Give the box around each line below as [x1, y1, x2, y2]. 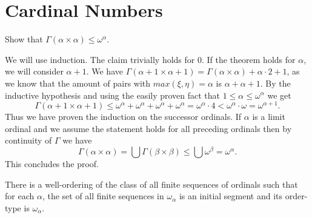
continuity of [5, 134, 52, 147]
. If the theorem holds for [201, 53, 296, 65]
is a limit [252, 110, 285, 123]
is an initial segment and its [179, 190, 283, 202]
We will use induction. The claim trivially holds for [5, 53, 195, 65]
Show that [5, 33, 43, 45]
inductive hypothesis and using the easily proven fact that [5, 88, 221, 101]
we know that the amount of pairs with [5, 76, 151, 89]
